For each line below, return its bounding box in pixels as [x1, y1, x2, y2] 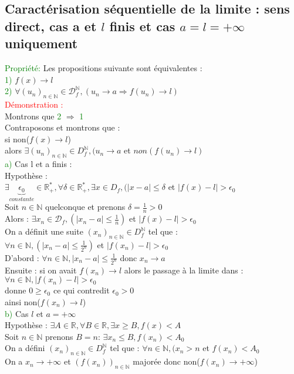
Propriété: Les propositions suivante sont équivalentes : [5, 61, 202, 74]
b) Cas [5, 307, 29, 319]
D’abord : [5, 251, 39, 263]
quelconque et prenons [45, 201, 126, 213]
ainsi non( [5, 295, 40, 308]
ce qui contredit [53, 284, 110, 296]
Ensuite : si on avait [5, 263, 77, 276]
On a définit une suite [5, 225, 83, 238]
